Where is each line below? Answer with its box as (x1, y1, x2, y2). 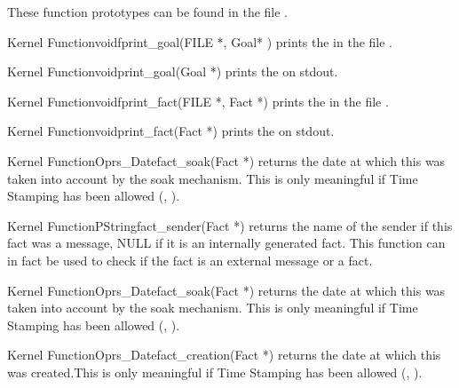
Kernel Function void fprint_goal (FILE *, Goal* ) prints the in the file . (7, 32, 393, 51)
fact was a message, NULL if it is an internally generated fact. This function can (7, 234, 446, 252)
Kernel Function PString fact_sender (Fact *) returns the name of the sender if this (7, 216, 453, 234)
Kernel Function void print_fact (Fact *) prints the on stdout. (7, 122, 335, 140)
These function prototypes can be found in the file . (7, 3, 288, 20)
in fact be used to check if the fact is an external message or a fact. (7, 250, 373, 269)
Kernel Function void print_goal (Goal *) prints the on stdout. (7, 62, 338, 81)
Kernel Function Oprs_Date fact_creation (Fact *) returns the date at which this (7, 345, 441, 364)
